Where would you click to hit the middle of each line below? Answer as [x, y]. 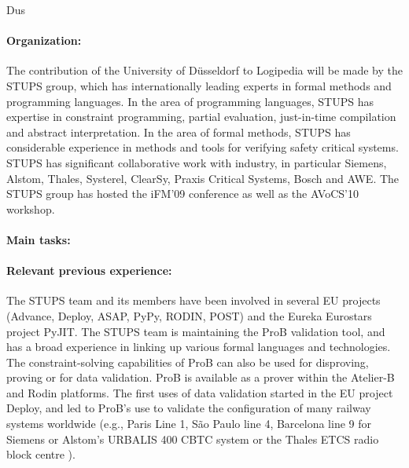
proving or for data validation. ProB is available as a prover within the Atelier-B [201, 377]
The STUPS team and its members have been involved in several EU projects [193, 300]
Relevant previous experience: [89, 271]
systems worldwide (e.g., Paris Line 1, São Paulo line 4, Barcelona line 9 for [189, 424]
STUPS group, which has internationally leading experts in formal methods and [199, 85]
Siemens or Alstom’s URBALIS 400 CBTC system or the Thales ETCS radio [193, 439]
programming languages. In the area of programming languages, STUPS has [190, 101]
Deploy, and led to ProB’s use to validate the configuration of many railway [189, 408]
